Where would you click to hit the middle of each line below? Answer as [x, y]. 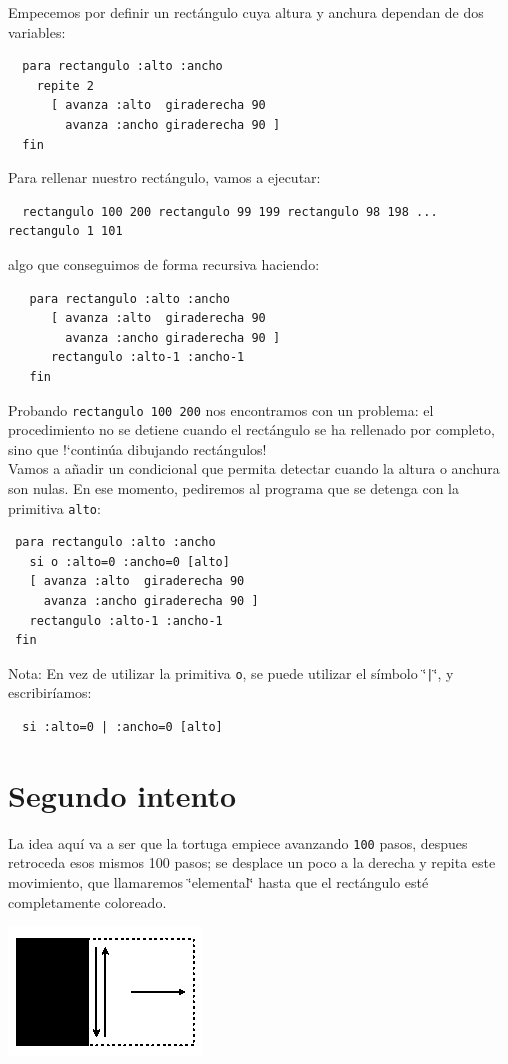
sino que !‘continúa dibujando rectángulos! [137, 448]
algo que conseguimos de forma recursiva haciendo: [164, 263]
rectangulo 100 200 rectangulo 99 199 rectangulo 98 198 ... [230, 211]
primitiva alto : [54, 507]
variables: [37, 31]
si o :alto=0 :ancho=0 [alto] [129, 561]
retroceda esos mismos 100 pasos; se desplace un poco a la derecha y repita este [252, 862]
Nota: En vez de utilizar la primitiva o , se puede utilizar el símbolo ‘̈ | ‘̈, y [231, 672]
